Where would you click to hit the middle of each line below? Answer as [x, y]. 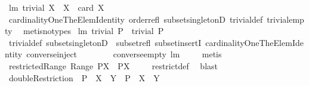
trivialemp [285, 19]
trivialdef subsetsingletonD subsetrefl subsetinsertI [105, 42]
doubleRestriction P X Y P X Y [84, 77]
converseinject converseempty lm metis [124, 54]
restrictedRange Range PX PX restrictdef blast [113, 65]
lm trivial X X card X [56, 7]
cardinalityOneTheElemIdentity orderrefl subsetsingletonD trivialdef [136, 19]
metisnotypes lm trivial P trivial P [94, 31]
